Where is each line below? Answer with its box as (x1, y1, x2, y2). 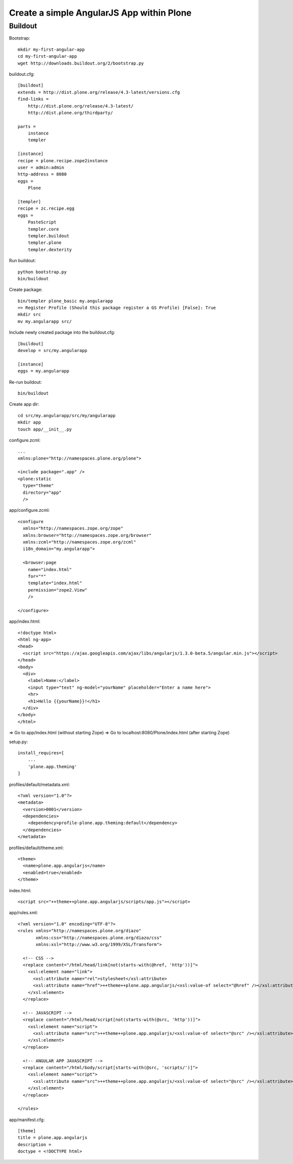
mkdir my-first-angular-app (18, 46, 85, 52)
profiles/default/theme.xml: (9, 845, 64, 851)
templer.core (27, 226, 59, 232)
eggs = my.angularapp (18, 368, 69, 374)
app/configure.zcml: (9, 507, 50, 513)
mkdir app (18, 419, 41, 425)
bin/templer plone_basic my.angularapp (18, 298, 113, 304)
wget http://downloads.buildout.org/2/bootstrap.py (18, 60, 144, 66)
